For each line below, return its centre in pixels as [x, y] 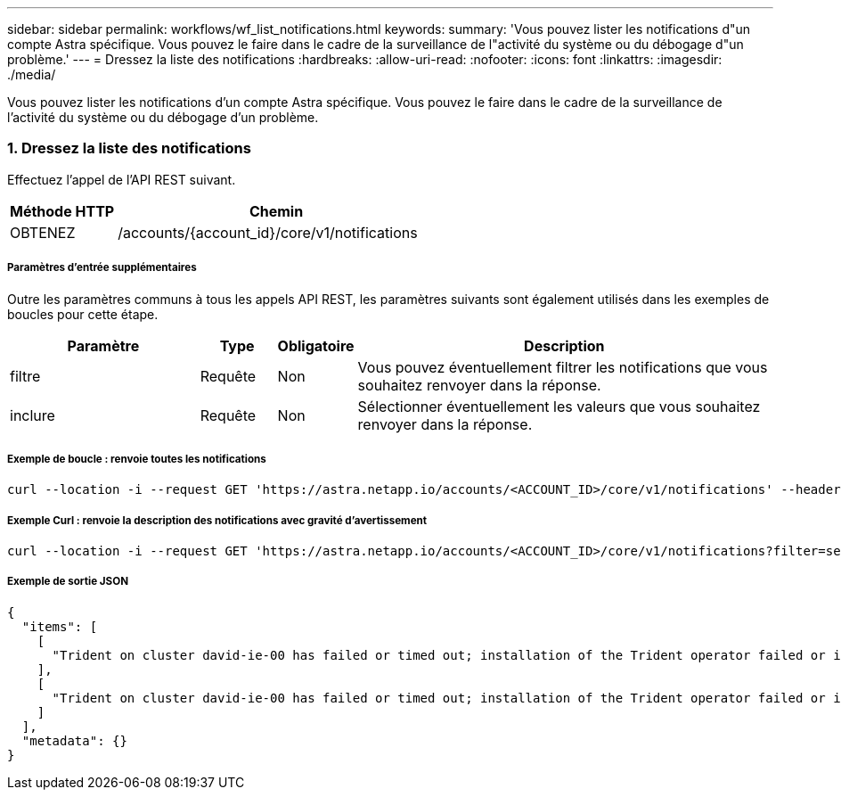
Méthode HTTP [62, 211]
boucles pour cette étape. [83, 314]
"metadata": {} [74, 740]
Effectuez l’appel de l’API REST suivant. [122, 179]
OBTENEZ [43, 232]
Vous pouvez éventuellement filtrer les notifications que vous [563, 367]
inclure [33, 415]
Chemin [276, 211]
